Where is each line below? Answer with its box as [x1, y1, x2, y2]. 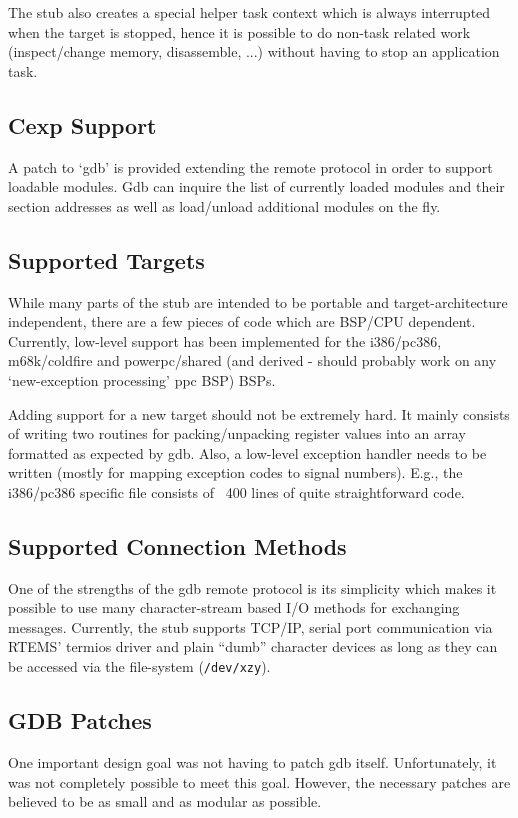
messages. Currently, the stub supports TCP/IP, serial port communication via [8, 616, 493, 637]
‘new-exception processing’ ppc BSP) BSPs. [8, 369, 276, 390]
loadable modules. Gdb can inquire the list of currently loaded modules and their [8, 176, 505, 197]
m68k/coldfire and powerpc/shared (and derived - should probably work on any [8, 350, 497, 371]
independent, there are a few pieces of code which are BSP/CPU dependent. [8, 311, 476, 332]
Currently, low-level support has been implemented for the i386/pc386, [8, 330, 442, 351]
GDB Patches [8, 705, 152, 736]
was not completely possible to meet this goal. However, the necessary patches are [8, 771, 511, 792]
